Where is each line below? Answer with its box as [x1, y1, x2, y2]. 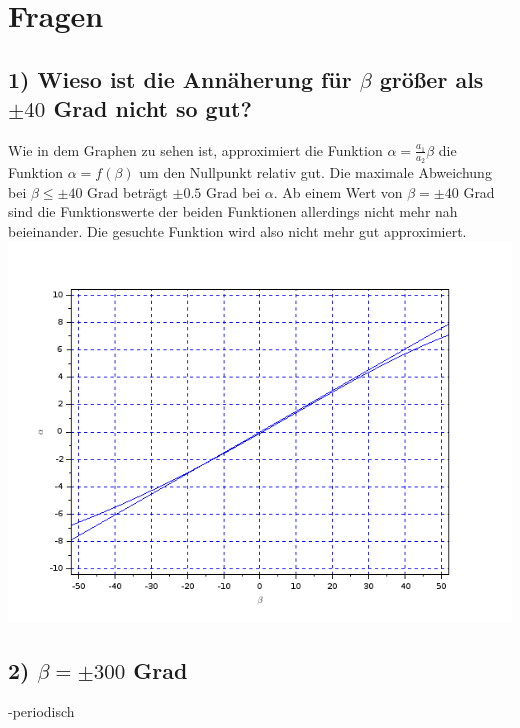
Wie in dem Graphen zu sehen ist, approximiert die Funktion [8, 139, 383, 160]
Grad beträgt [87, 181, 168, 202]
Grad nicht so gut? [53, 93, 252, 124]
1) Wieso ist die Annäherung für [8, 63, 352, 94]
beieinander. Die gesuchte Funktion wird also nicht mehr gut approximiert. [8, 220, 467, 241]
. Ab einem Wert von [273, 181, 403, 202]
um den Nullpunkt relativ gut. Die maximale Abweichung [139, 162, 492, 183]
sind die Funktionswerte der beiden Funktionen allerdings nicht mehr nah [8, 201, 458, 222]
